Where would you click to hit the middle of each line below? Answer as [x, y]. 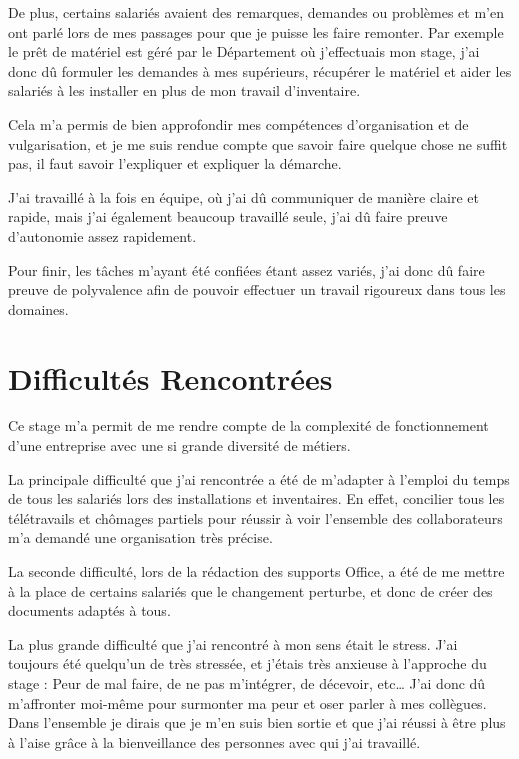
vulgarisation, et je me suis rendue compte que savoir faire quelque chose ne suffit [258, 143]
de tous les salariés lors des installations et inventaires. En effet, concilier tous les [256, 498]
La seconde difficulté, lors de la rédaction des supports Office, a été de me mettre [256, 571]
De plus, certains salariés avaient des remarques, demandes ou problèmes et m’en [256, 12]
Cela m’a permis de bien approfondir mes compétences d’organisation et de [238, 123]
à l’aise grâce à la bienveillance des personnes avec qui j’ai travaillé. [214, 741]
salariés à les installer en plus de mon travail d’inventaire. [184, 90]
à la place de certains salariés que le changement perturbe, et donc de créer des [250, 590]
